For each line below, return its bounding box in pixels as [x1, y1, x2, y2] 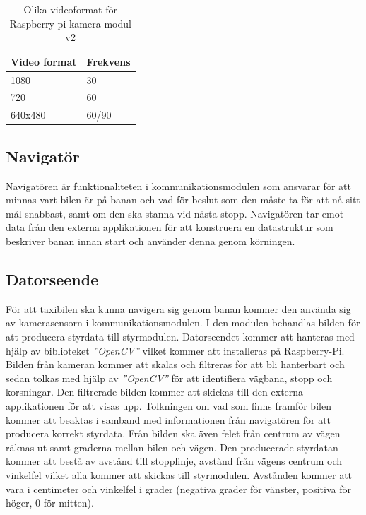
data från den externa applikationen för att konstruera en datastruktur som [6, 220, 333, 235]
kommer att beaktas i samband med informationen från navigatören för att [6, 412, 331, 427]
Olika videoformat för [23, 2, 117, 16]
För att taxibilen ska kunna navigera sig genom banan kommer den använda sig [6, 301, 351, 316]
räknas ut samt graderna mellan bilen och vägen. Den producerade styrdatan [6, 439, 338, 454]
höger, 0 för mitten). [6, 495, 94, 510]
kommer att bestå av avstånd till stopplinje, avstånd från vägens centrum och [6, 454, 343, 468]
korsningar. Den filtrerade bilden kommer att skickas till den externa [6, 384, 304, 399]
